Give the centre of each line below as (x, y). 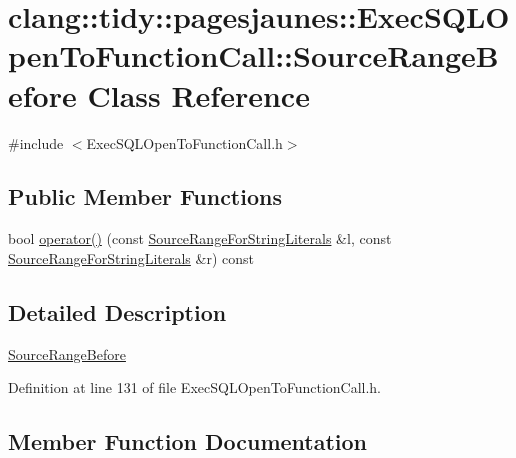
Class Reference (198, 94)
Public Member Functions (145, 196)
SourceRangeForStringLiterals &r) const (131, 257)
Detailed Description (117, 311)
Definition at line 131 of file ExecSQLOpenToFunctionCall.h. (195, 387)
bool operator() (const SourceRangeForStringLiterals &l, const (200, 238)
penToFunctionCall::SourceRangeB (253, 55)
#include (36, 142)
